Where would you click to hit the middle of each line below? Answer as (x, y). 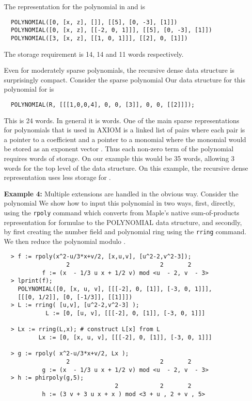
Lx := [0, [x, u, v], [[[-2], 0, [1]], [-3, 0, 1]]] (125, 337)
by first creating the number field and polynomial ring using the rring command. (125, 232)
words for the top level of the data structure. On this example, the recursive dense (126, 168)
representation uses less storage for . (57, 177)
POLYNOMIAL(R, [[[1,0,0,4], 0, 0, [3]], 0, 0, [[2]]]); (103, 104)
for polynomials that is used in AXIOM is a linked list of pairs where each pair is (125, 130)
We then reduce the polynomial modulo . (65, 241)
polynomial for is (29, 89)
